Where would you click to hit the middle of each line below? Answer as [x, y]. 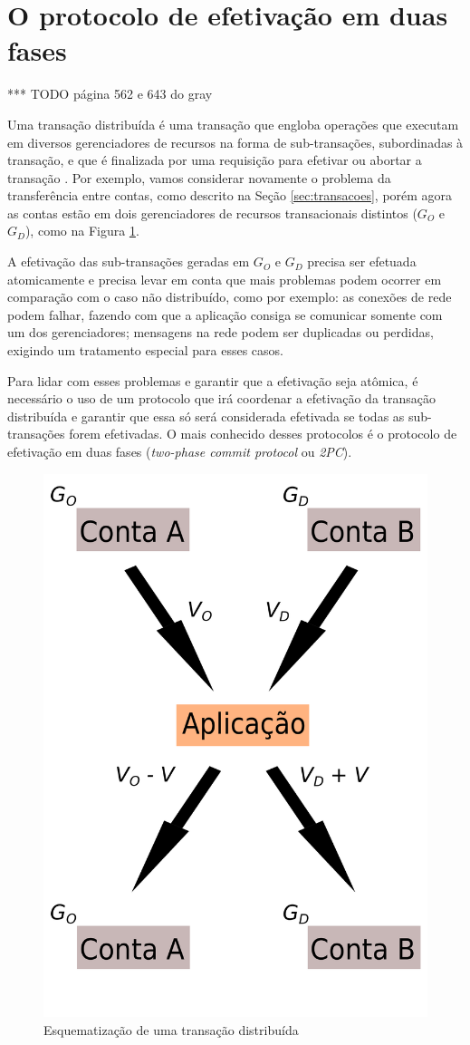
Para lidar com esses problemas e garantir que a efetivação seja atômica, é [213, 380]
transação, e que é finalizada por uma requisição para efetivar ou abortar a [215, 160]
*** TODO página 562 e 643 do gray [110, 94]
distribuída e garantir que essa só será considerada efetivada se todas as [206, 416]
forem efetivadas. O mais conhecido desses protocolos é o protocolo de [263, 434]
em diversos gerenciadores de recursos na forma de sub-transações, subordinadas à [235, 142]
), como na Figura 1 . [82, 231]
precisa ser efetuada [362, 261]
